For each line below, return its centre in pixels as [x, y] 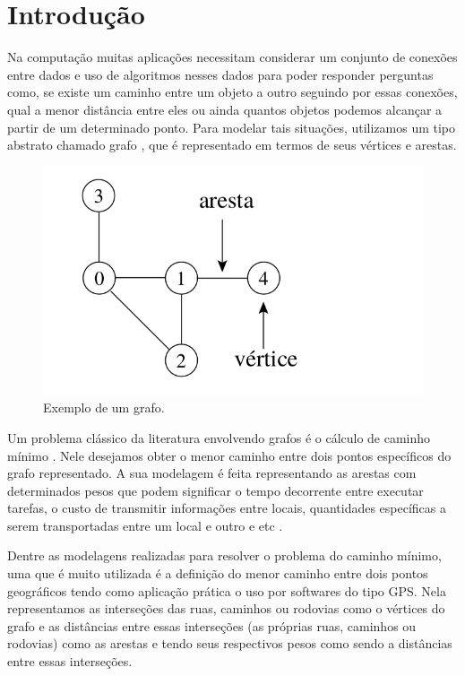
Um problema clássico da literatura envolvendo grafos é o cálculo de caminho [219, 437]
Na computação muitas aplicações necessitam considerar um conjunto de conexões [232, 57]
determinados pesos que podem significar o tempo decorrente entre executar [215, 490]
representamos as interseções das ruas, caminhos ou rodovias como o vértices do [226, 608]
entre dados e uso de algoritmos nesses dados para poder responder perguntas [220, 74]
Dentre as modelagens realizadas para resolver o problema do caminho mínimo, [224, 555]
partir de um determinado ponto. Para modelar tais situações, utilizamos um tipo [232, 127]
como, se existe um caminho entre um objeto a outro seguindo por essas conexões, [232, 92]
